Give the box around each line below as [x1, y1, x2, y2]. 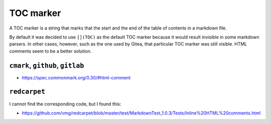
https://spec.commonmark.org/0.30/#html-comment [22, 74, 131, 80]
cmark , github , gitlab [9, 61, 84, 69]
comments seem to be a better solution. [9, 48, 92, 54]
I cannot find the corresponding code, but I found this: [9, 100, 121, 107]
